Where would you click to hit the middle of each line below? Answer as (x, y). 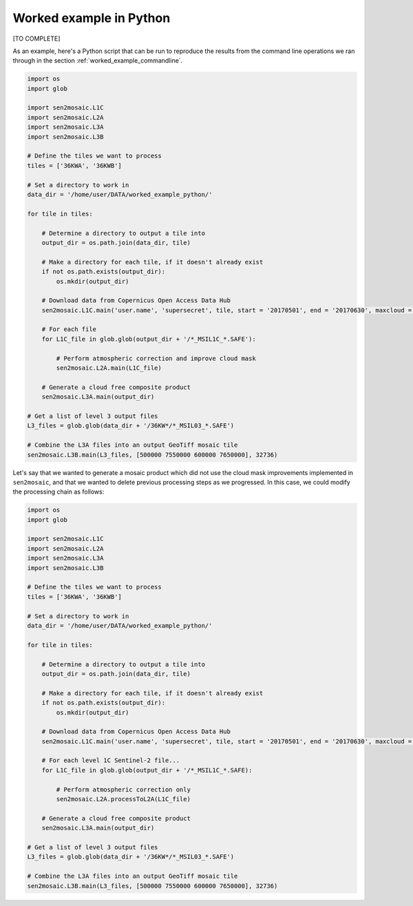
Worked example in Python (92, 18)
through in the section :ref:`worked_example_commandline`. (98, 61)
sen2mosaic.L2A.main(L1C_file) (109, 368)
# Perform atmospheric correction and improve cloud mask (156, 358)
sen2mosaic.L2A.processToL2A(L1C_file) (123, 799)
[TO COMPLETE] (36, 39)
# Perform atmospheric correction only (123, 789)
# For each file (69, 329)
